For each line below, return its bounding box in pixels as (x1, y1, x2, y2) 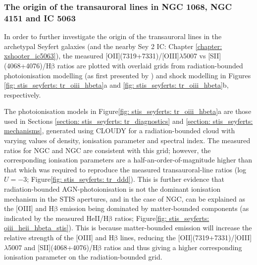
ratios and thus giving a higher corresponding (103, 242, 242, 252)
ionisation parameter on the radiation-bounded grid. (4, 252, 162, 262)
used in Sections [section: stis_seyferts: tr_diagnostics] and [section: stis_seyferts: (4, 115, 253, 126)
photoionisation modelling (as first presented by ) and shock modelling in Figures (4, 70, 251, 80)
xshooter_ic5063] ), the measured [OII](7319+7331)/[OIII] (4, 51, 179, 61)
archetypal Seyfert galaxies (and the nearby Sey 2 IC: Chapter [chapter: (4, 41, 222, 51)
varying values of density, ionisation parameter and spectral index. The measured (4, 135, 251, 146)
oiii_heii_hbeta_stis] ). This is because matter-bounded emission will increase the (4, 222, 252, 233)
